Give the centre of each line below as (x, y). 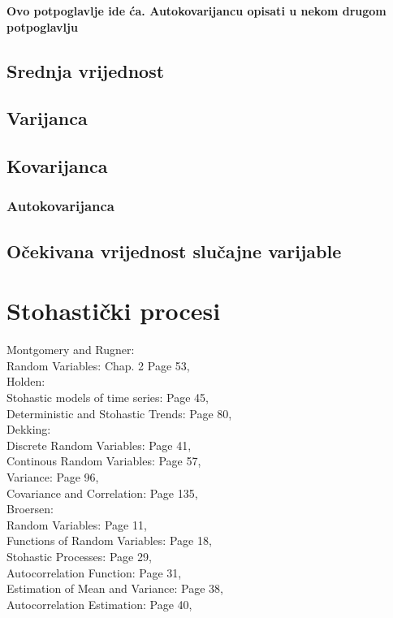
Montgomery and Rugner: (71, 350)
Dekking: (29, 429)
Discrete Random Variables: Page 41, (99, 445)
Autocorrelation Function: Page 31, (94, 572)
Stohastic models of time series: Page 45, (108, 398)
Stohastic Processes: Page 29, (79, 556)
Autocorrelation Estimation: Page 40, (99, 604)
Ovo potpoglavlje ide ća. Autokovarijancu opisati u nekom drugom (196, 11)
